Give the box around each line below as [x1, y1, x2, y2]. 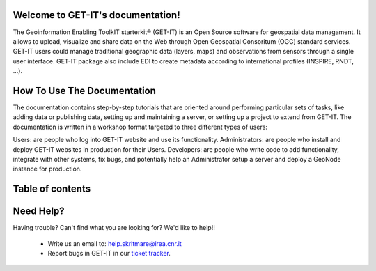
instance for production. [13, 164, 82, 173]
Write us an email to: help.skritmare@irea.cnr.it [47, 239, 182, 247]
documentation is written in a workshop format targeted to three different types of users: [13, 123, 268, 131]
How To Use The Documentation [13, 84, 157, 97]
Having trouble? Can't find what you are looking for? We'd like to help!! [13, 224, 215, 232]
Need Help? [13, 206, 65, 217]
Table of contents [13, 183, 91, 195]
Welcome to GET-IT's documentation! [13, 9, 180, 21]
